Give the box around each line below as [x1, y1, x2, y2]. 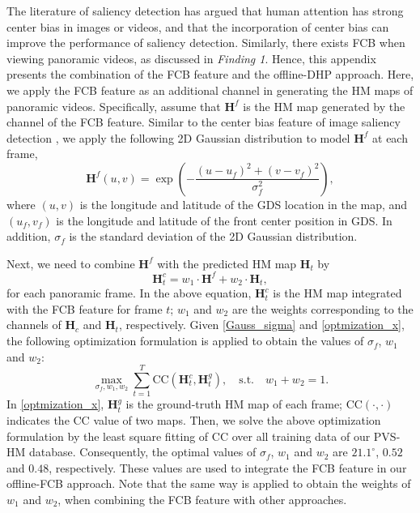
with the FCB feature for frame [6, 300, 163, 317]
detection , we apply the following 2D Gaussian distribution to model [6, 129, 350, 146]
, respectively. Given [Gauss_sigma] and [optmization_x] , [118, 316, 405, 333]
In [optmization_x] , [6, 395, 104, 413]
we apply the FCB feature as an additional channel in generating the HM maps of [6, 81, 414, 98]
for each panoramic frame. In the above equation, [6, 284, 252, 301]
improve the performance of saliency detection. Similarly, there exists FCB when [6, 34, 405, 51]
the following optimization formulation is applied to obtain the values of [6, 332, 364, 349]
